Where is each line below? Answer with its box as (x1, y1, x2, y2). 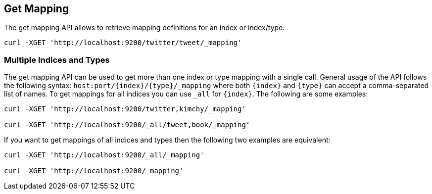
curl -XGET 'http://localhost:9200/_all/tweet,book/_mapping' (4, 121, 250, 129)
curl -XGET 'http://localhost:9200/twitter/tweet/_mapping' (4, 39, 242, 47)
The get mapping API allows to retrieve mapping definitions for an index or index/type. (4, 23, 285, 32)
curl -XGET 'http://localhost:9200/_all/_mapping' (4, 151, 204, 159)
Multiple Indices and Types (4, 54, 110, 65)
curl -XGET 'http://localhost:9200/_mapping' (4, 167, 184, 175)
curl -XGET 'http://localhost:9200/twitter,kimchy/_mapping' (4, 105, 246, 113)
